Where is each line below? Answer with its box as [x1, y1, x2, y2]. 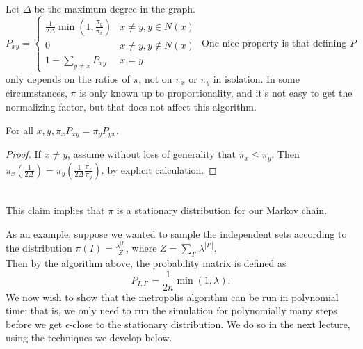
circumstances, [6, 86, 67, 100]
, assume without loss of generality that [67, 147, 236, 161]
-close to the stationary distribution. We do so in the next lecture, [69, 316, 350, 331]
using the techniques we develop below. [6, 330, 172, 345]
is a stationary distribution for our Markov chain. [116, 203, 328, 218]
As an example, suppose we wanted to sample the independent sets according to [6, 226, 347, 241]
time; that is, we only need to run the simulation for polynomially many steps [6, 303, 337, 318]
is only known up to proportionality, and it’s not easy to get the [79, 86, 353, 100]
